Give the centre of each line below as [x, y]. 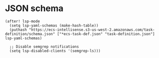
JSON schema [34, 8]
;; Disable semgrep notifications [44, 46]
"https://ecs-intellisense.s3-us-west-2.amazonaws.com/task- [92, 29]
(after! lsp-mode [23, 21]
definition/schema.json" [30, 34]
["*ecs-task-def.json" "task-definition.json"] [106, 34]
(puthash [18, 29]
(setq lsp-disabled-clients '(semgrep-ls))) [55, 51]
